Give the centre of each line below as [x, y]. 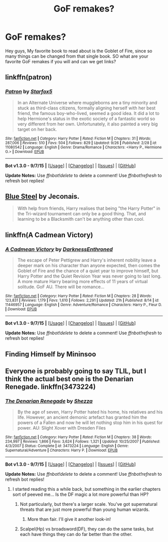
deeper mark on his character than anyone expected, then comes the [89, 265]
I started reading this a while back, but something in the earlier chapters [86, 489]
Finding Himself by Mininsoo [51, 354]
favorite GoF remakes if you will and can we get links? [61, 61]
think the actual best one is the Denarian [69, 379]
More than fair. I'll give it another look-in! [69, 519]
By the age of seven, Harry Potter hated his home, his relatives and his [90, 412]
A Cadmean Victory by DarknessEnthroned [59, 249]
